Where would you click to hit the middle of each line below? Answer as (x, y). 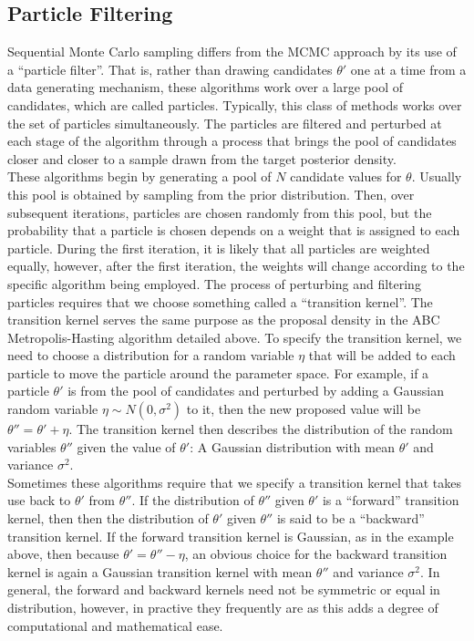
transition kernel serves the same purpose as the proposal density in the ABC (224, 320)
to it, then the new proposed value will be (304, 409)
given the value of (126, 446)
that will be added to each (382, 355)
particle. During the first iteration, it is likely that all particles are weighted (219, 248)
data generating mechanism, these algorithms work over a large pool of (206, 87)
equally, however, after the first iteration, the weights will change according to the (236, 266)
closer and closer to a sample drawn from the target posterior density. (202, 158)
